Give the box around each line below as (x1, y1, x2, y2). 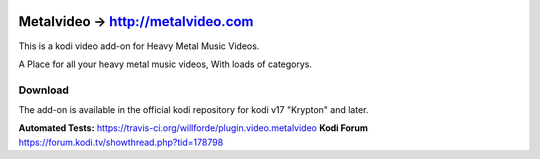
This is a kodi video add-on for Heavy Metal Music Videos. (18, 40, 260, 52)
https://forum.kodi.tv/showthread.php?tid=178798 (18, 136, 224, 148)
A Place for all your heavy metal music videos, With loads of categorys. (18, 58, 313, 70)
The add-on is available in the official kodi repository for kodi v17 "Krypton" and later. (18, 104, 369, 116)
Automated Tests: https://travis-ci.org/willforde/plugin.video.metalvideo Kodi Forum (18, 122, 369, 134)
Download (18, 83, 70, 97)
